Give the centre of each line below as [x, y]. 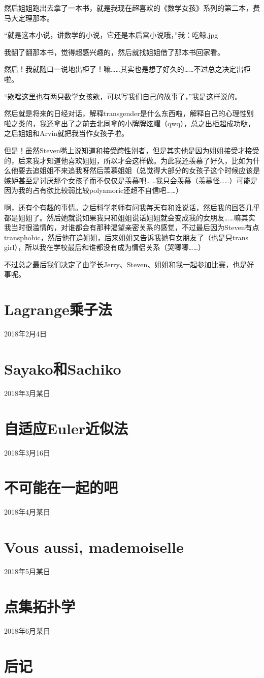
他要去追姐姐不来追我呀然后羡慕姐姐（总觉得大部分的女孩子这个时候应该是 [135, 170]
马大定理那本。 [29, 18]
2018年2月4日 [25, 334]
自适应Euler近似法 [66, 428]
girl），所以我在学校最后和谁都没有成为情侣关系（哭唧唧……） [105, 247]
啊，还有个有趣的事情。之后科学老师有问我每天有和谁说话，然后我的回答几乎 [132, 207]
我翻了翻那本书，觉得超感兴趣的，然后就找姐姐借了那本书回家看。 [114, 52]
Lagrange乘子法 [58, 309]
